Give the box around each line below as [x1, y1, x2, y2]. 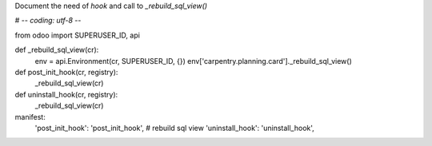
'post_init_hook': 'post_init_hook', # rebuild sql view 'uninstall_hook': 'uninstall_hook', [34, 123, 315, 132]
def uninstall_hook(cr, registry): [14, 89, 118, 99]
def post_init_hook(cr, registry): [14, 67, 118, 77]
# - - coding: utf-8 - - [14, 16, 82, 26]
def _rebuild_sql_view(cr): [14, 45, 99, 55]
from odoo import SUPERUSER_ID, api [14, 30, 140, 40]
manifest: [14, 112, 46, 121]
